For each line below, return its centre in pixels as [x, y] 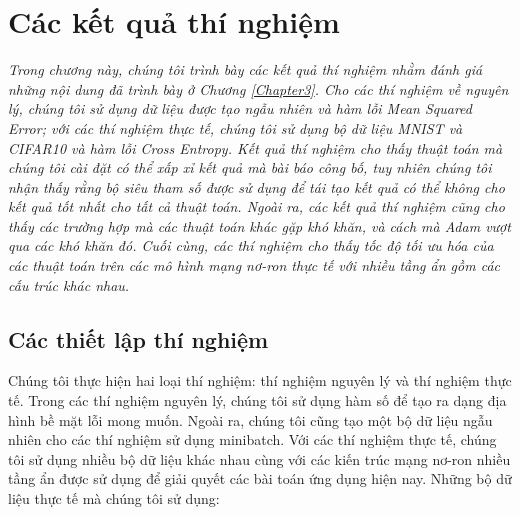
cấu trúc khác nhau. [69, 284]
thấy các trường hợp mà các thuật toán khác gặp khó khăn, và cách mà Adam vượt [259, 225]
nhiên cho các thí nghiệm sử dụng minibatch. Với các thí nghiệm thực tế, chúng [252, 439]
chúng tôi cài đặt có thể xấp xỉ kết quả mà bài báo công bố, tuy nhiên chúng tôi [250, 167]
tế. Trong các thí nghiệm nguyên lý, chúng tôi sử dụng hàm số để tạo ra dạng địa [257, 400]
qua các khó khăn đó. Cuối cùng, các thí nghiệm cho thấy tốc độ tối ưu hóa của [251, 245]
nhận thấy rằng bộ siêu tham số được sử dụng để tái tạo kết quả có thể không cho [256, 186]
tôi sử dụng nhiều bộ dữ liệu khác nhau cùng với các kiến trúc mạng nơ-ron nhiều [259, 458]
